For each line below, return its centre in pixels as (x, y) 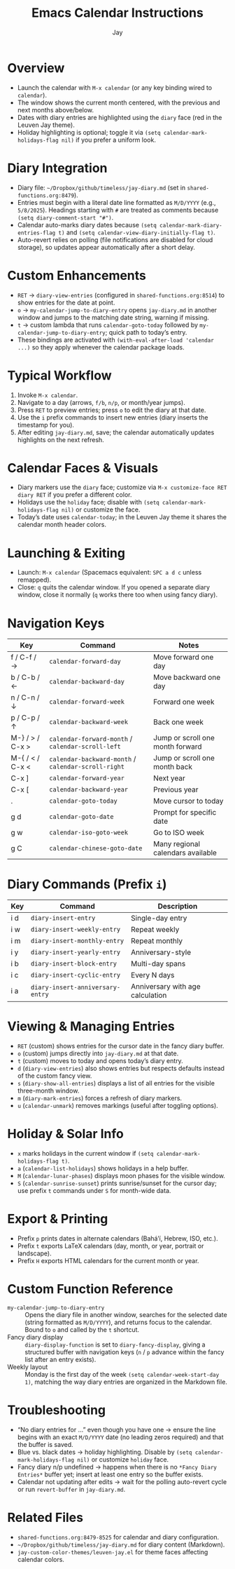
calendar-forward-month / (91, 739)
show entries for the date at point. (66, 302)
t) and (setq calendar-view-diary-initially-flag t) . (137, 232)
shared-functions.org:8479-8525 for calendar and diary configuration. (118, 1537)
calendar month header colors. (62, 525)
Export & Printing (58, 1219)
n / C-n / (25, 697)
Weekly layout (28, 1367)
